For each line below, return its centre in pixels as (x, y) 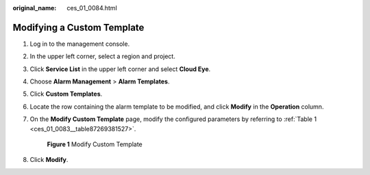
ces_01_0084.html (92, 8)
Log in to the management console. (80, 44)
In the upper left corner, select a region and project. (103, 56)
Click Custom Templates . (66, 94)
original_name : (35, 8)
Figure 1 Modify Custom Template (95, 144)
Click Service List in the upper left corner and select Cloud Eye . (120, 69)
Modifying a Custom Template (78, 27)
